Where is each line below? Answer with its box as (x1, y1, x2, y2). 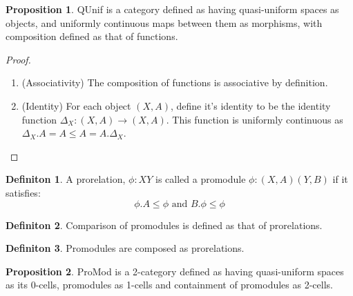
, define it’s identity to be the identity (171, 98, 331, 112)
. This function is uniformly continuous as (166, 112, 343, 126)
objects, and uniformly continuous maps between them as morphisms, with (6, 15, 323, 30)
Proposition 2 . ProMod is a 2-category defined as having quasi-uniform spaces (6, 264, 344, 278)
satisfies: (6, 185, 41, 199)
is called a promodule (155, 172, 246, 186)
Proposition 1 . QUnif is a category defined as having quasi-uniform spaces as (6, 2, 339, 16)
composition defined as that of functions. (6, 29, 178, 43)
